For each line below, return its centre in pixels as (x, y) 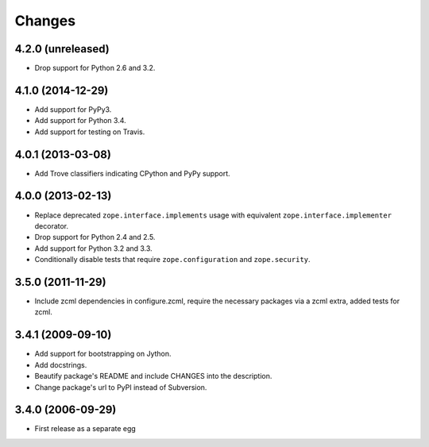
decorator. (52, 225)
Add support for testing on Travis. (90, 132)
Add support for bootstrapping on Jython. (103, 354)
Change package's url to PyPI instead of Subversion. (121, 387)
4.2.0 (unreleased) (62, 49)
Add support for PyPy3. (73, 109)
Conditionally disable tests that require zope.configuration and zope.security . (172, 260)
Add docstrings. (61, 364)
